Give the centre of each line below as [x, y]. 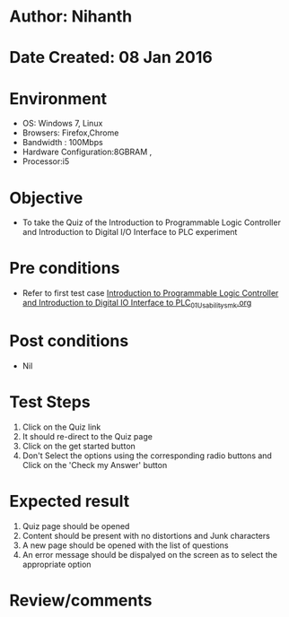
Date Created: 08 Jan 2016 [111, 58]
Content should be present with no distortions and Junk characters [146, 535]
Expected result [70, 502]
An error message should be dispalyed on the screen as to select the [150, 554]
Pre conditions [65, 269]
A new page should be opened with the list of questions [125, 545]
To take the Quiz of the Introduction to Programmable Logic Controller [151, 222]
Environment [58, 98]
